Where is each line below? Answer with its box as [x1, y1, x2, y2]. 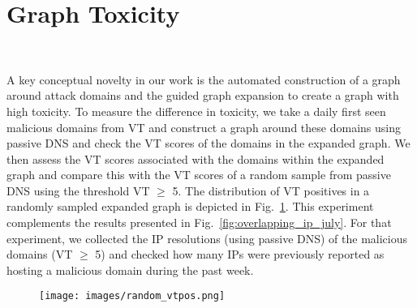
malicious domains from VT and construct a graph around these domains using [6, 118, 401, 135]
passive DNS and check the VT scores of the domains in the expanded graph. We [6, 135, 411, 152]
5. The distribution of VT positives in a [172, 182, 370, 199]
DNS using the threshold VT [6, 182, 150, 199]
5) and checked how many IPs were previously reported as [95, 246, 385, 263]
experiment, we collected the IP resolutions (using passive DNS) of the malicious [6, 229, 408, 246]
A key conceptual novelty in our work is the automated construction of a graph [6, 71, 401, 88]
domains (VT [6, 246, 73, 263]
